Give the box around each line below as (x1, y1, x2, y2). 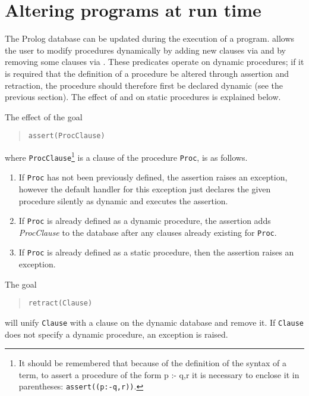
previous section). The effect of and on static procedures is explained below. (5, 91, 281, 103)
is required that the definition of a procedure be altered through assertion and (5, 67, 289, 79)
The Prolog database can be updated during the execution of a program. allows (5, 32, 295, 45)
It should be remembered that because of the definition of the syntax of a (18, 357, 287, 369)
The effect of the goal (5, 110, 83, 123)
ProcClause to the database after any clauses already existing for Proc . (18, 226, 277, 238)
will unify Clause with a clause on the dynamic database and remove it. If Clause (5, 316, 304, 328)
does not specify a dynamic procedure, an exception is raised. (5, 328, 228, 340)
